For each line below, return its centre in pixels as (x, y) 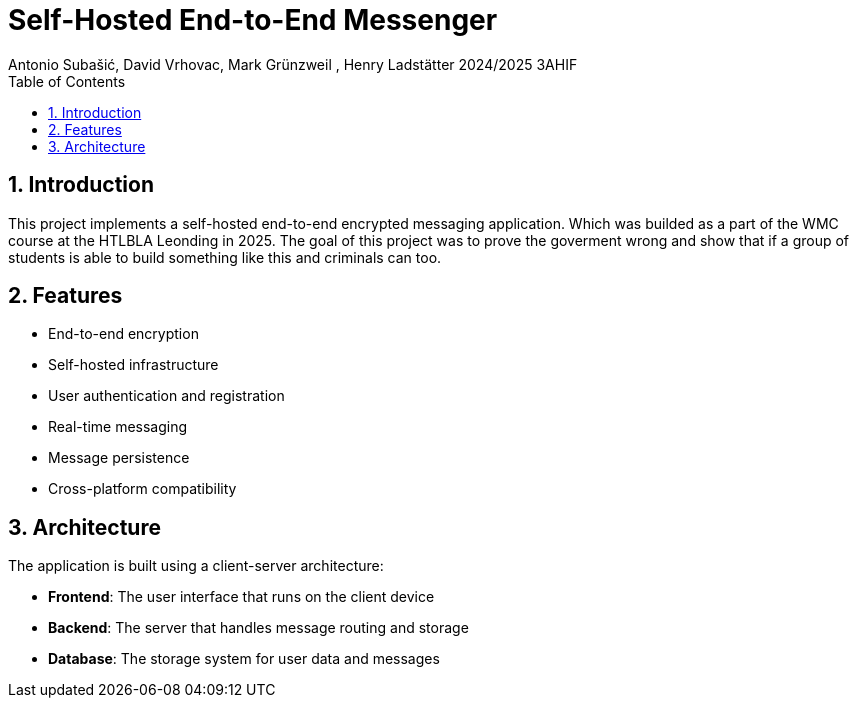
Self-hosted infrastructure (133, 365)
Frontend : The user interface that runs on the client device (241, 597)
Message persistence (119, 458)
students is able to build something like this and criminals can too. (225, 257)
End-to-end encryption (123, 334)
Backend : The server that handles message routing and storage (258, 628)
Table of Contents (67, 81)
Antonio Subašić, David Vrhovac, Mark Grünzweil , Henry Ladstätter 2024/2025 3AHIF (293, 64)
